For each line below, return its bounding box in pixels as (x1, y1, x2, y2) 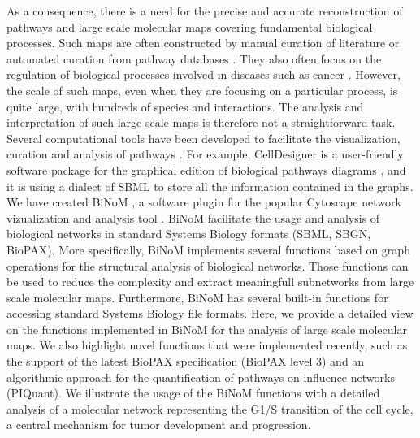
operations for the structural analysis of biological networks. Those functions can (6, 257, 409, 274)
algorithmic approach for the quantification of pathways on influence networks (6, 368, 395, 385)
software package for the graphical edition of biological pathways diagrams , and (6, 161, 406, 178)
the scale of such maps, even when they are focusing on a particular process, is (6, 81, 398, 98)
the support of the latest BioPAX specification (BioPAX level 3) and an (6, 353, 365, 370)
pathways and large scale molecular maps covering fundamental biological (6, 18, 373, 35)
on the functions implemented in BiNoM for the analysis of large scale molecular (6, 320, 407, 337)
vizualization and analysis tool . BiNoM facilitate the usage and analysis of (6, 209, 380, 226)
